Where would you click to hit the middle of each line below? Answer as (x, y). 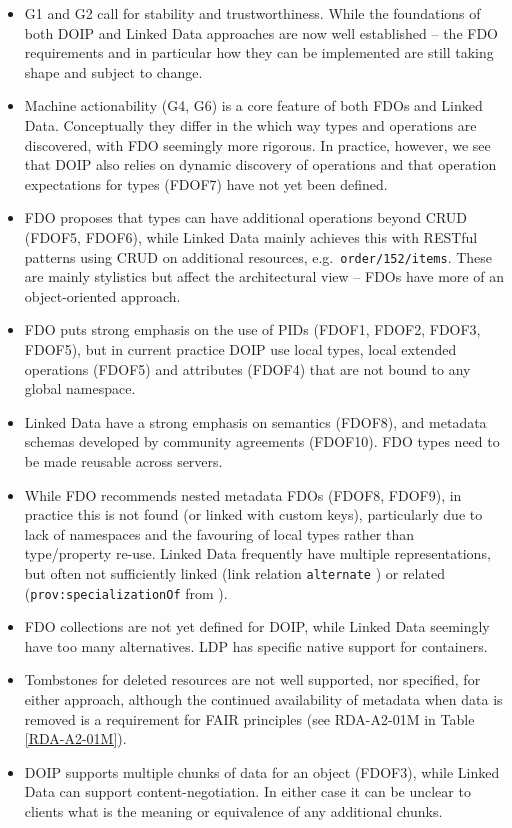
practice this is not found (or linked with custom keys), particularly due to (253, 514)
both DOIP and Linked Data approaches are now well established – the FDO (261, 32)
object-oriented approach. (102, 295)
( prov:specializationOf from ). (126, 592)
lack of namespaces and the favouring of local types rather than (219, 533)
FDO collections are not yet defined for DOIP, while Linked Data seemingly (257, 626)
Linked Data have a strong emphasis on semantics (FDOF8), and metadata (255, 421)
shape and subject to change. (113, 71)
